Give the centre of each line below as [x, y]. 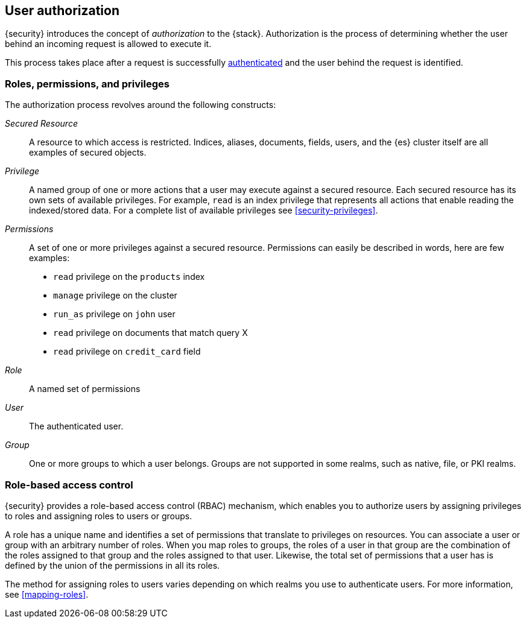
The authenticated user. [76, 426]
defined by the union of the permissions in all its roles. [112, 565]
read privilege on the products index [129, 277]
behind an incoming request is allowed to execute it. [108, 44]
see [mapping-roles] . [47, 594]
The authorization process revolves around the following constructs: [141, 105]
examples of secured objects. [88, 153]
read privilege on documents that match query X [151, 333]
